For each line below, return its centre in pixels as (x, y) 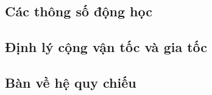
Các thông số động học (79, 11)
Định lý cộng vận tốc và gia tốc (106, 47)
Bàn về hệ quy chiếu (71, 82)
